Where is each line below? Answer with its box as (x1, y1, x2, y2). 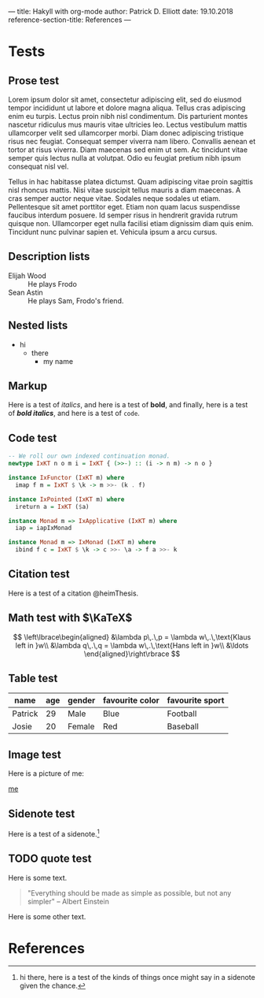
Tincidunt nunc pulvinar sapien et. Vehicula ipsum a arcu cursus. (8, 228, 218, 236)
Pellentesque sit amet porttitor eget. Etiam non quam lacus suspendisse (8, 202, 240, 211)
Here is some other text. (8, 911, 86, 921)
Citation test (8, 567, 70, 581)
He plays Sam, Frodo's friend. (27, 295, 124, 306)
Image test (8, 748, 61, 761)
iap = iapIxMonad (15, 524, 72, 532)
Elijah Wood (8, 271, 47, 280)
